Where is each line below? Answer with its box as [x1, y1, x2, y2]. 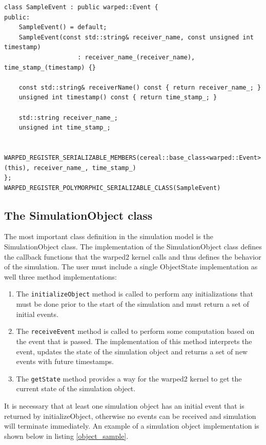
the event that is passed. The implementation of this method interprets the [16, 335, 252, 346]
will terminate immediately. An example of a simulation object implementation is [4, 420, 259, 431]
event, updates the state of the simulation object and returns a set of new [16, 346, 248, 356]
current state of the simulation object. [16, 383, 136, 394]
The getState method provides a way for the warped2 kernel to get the [16, 373, 242, 384]
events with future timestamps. [16, 356, 114, 367]
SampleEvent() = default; [18, 24, 107, 31]
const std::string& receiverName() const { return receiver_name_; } [18, 83, 261, 91]
